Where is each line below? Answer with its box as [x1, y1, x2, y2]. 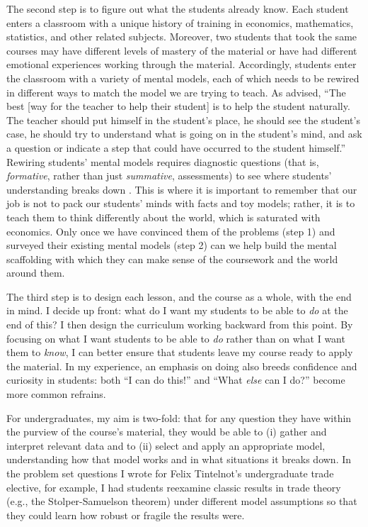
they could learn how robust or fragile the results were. [6, 507, 245, 522]
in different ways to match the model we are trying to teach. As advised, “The [6, 84, 346, 99]
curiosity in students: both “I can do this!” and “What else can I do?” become [6, 372, 345, 387]
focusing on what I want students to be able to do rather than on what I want [6, 331, 345, 345]
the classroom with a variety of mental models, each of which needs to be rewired [6, 70, 360, 85]
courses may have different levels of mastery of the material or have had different [6, 43, 357, 57]
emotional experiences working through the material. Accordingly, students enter [6, 57, 357, 72]
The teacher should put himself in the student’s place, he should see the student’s [6, 112, 360, 127]
